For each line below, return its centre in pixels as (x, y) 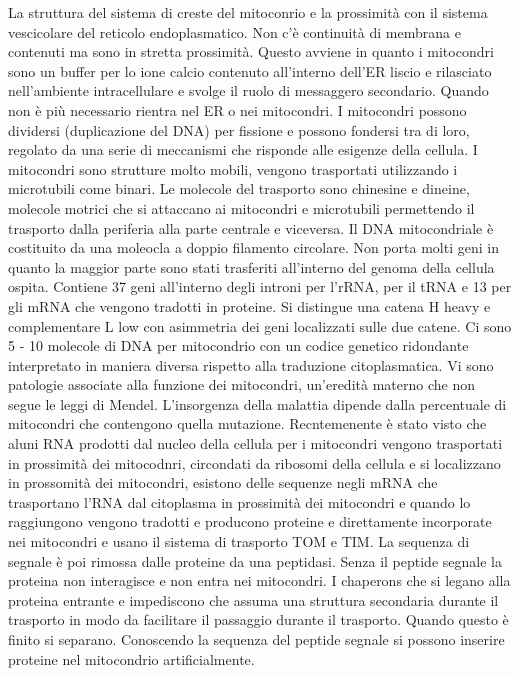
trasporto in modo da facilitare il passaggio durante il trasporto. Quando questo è (258, 619)
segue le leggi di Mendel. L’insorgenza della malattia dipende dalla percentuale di (257, 403)
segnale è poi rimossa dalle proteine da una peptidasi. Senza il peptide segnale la (255, 560)
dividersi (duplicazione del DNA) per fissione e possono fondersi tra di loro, (239, 129)
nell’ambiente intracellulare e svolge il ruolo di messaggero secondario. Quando (248, 90)
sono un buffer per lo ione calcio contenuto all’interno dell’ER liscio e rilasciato (250, 70)
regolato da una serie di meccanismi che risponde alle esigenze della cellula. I (243, 149)
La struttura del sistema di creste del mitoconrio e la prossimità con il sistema (248, 12)
